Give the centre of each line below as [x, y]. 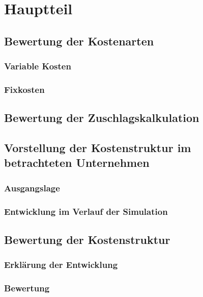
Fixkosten [24, 89]
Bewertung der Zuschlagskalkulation [102, 118]
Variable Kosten [38, 66]
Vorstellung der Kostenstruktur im [98, 148]
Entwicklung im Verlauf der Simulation [86, 211]
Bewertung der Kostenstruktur [87, 239]
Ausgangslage [32, 188]
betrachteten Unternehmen [77, 163]
